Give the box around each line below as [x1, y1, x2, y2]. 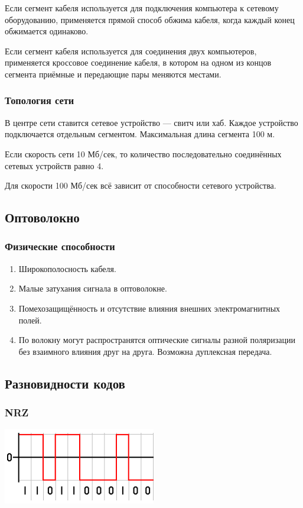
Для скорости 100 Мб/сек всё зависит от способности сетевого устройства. [5, 179, 276, 192]
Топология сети [5, 93, 74, 108]
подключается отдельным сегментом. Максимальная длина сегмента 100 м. [5, 128, 275, 140]
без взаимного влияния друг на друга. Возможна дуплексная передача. [18, 345, 272, 357]
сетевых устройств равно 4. [5, 159, 104, 172]
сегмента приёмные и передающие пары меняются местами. [5, 67, 221, 80]
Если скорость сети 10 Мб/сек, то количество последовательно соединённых [5, 147, 282, 160]
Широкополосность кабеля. [18, 262, 116, 274]
